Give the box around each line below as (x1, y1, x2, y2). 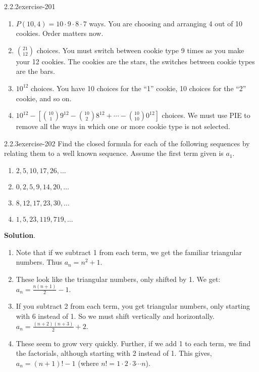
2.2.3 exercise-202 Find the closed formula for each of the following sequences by (4, 138, 250, 148)
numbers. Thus (16, 257, 62, 267)
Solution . (4, 229, 36, 240)
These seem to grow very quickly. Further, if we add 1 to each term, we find (16, 338, 251, 348)
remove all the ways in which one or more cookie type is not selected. (16, 121, 230, 132)
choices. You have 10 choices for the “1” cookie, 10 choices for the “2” (31, 82, 246, 93)
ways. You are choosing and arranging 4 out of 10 (89, 18, 243, 28)
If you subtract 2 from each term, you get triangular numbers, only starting (16, 301, 250, 311)
